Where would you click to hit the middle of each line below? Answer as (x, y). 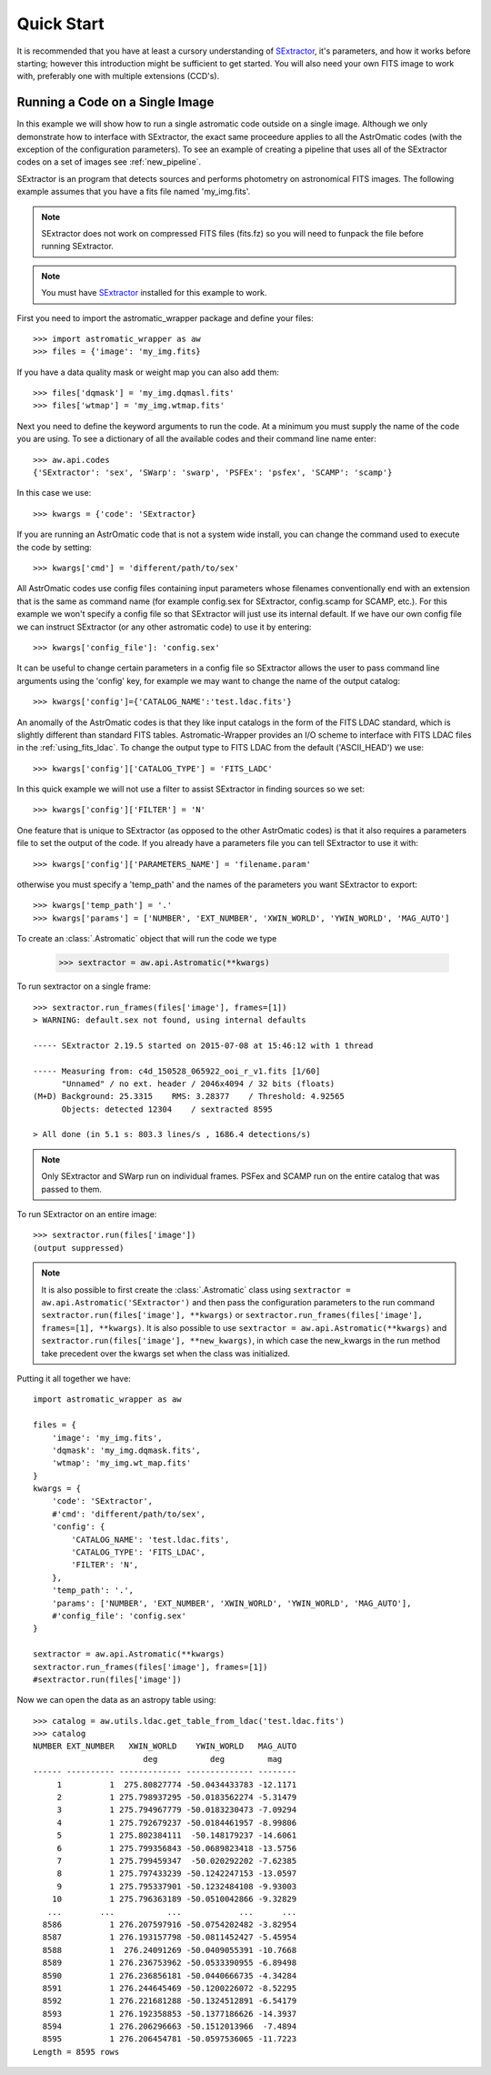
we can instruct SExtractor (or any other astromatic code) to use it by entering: (164, 627)
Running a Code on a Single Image (115, 102)
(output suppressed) (79, 1248)
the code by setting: (55, 547)
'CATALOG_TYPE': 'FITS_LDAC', (139, 1552)
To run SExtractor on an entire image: (87, 1214)
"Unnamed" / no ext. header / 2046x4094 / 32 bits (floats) (198, 1083)
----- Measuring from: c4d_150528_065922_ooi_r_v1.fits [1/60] (177, 1071)
